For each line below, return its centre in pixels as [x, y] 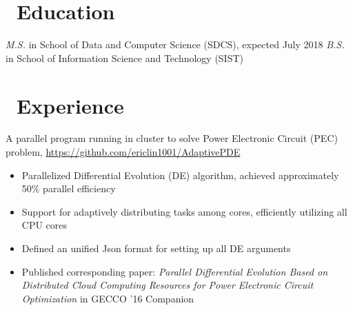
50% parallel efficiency [69, 188]
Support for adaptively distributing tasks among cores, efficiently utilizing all [184, 211]
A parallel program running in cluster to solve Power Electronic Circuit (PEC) [172, 138]
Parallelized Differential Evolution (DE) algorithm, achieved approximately [180, 175]
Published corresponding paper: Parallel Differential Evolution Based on [175, 271]
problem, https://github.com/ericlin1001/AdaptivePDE [123, 152]
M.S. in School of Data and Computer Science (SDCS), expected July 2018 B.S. [175, 44]
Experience [70, 105]
